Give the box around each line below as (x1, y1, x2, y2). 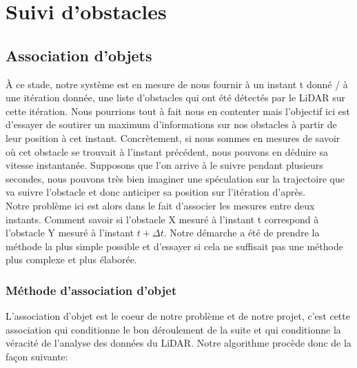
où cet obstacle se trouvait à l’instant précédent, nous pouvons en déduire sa (6, 144, 329, 159)
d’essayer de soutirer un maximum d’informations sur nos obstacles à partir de (6, 117, 337, 132)
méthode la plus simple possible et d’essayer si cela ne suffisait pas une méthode (6, 238, 343, 253)
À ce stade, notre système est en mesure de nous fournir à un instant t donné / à (6, 76, 348, 91)
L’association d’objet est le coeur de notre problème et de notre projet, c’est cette (6, 309, 350, 323)
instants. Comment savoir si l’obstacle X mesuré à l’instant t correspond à (6, 212, 319, 226)
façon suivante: (6, 349, 68, 363)
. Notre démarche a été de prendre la (163, 225, 320, 240)
